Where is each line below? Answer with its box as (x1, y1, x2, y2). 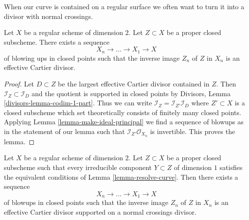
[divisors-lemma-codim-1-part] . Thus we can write (4, 98, 152, 108)
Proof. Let (4, 79, 34, 89)
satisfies (219, 162, 243, 172)
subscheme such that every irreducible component (4, 162, 152, 172)
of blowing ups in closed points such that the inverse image (4, 52, 180, 63)
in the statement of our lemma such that (4, 126, 125, 136)
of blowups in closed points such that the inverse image (4, 197, 168, 207)
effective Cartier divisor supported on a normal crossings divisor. (4, 206, 196, 217)
